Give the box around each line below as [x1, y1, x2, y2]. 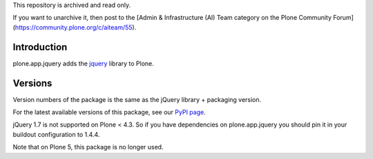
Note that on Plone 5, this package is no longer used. [12, 143, 164, 151]
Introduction [12, 41, 68, 53]
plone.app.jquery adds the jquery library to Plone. [12, 59, 155, 67]
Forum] [332, 14, 354, 22]
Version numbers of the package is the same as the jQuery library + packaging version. [12, 95, 262, 103]
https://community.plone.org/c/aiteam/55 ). [15, 23, 137, 31]
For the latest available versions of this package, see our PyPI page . [12, 107, 207, 116]
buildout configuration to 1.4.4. [12, 130, 100, 138]
